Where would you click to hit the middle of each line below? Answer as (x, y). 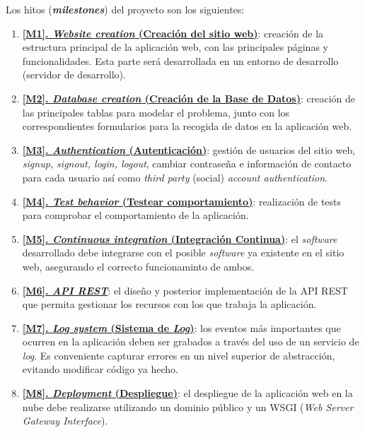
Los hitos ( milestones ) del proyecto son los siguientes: (125, 9)
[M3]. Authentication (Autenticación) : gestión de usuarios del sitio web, (189, 149)
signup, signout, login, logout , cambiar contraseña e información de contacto (187, 164)
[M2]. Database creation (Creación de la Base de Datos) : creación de (189, 98)
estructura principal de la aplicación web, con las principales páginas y (175, 47)
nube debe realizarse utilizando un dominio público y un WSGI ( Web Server (188, 407)
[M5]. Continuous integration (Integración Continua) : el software (180, 238)
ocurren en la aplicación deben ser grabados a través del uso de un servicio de (191, 342)
